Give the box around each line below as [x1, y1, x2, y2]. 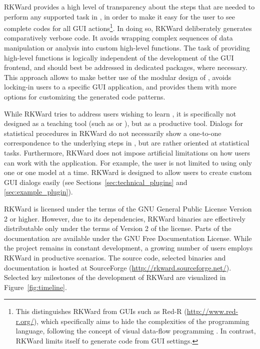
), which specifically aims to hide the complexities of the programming [33, 315, 249, 326]
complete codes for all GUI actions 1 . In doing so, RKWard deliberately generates [4, 21, 252, 33]
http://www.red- [186, 306, 238, 316]
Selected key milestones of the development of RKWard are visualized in [4, 272, 226, 282]
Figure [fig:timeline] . [4, 281, 67, 292]
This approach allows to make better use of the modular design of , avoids [4, 71, 231, 82]
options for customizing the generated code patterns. [4, 91, 165, 101]
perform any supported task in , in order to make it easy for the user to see [4, 11, 235, 21]
